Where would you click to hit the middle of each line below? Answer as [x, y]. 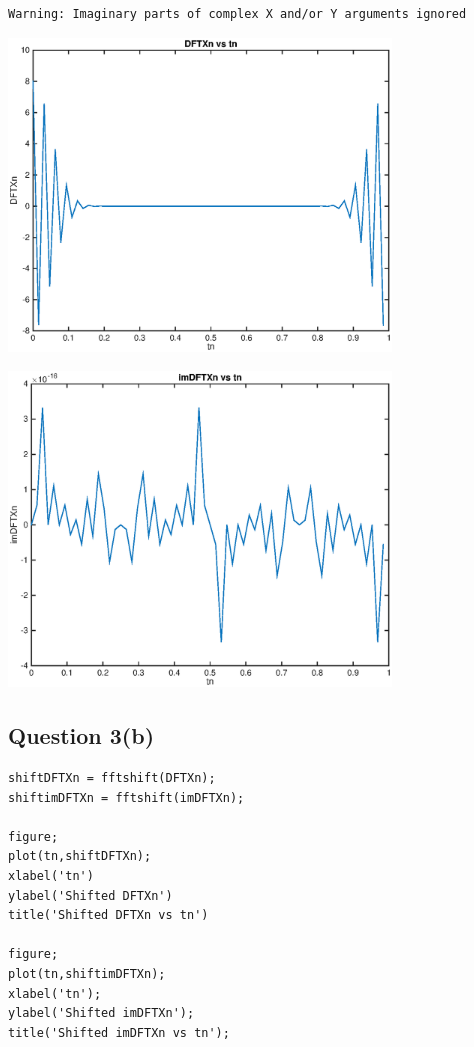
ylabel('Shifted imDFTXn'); [101, 1013]
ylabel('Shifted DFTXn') [90, 895]
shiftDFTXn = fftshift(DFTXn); [112, 778]
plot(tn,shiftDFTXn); [80, 856]
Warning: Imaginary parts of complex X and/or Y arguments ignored [237, 14]
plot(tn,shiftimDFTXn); [87, 974]
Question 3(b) [81, 735]
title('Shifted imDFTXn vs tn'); [119, 1032]
